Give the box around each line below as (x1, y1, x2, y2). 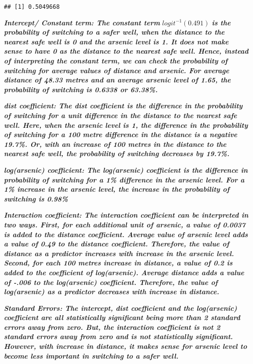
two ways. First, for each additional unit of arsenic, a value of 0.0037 (4, 219, 246, 229)
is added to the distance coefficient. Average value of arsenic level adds (4, 229, 248, 239)
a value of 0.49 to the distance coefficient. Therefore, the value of (4, 239, 229, 249)
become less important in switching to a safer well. (4, 350, 179, 361)
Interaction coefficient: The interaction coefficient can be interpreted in (4, 210, 249, 220)
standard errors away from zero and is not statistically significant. (4, 331, 233, 342)
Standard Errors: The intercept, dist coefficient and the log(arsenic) (4, 303, 237, 313)
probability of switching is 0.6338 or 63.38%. (4, 84, 158, 94)
